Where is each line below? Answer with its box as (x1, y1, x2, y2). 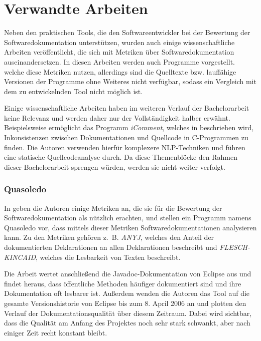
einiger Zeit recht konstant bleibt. (4, 327, 107, 337)
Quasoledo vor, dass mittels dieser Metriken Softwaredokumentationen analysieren (4, 222, 257, 232)
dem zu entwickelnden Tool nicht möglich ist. (4, 86, 143, 96)
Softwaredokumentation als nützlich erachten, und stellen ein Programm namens (4, 212, 251, 223)
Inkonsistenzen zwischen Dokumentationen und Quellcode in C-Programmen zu (4, 132, 248, 143)
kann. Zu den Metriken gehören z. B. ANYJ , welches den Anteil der (4, 232, 214, 242)
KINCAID (4, 251, 36, 262)
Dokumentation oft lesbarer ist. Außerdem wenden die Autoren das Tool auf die (4, 288, 250, 298)
